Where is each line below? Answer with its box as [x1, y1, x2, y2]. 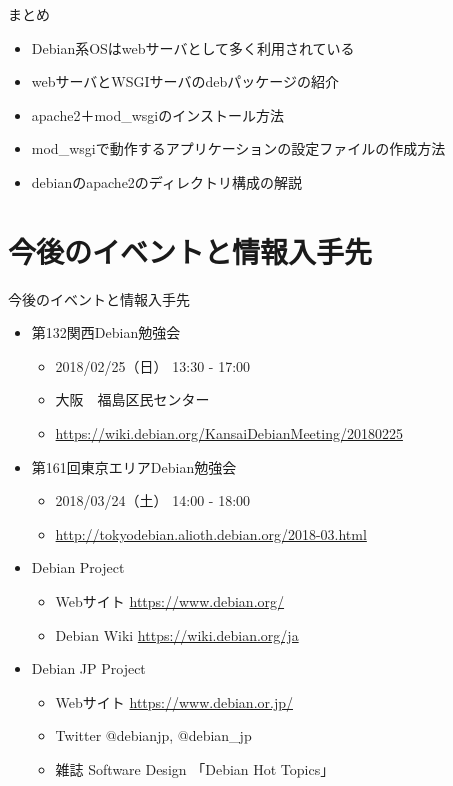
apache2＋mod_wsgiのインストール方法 [31, 104, 284, 125]
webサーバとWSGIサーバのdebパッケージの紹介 [31, 71, 339, 92]
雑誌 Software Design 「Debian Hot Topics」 [55, 759, 335, 779]
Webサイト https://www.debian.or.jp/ [55, 691, 293, 712]
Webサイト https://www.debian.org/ [55, 591, 285, 612]
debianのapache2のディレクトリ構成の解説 [31, 171, 302, 192]
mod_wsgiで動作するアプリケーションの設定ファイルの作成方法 [31, 138, 446, 159]
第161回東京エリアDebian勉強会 [31, 456, 237, 477]
